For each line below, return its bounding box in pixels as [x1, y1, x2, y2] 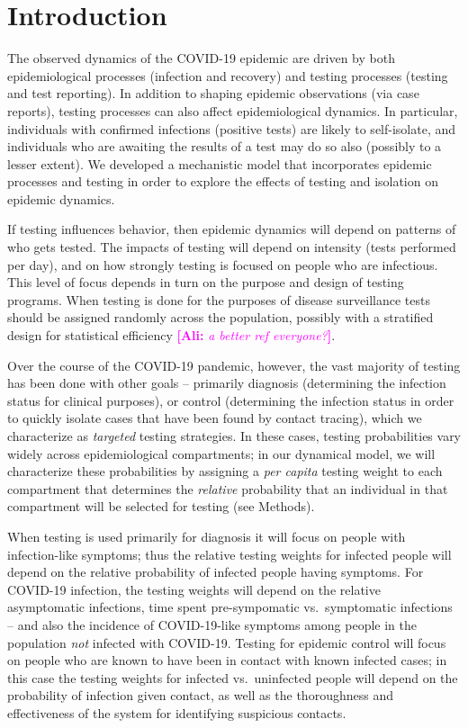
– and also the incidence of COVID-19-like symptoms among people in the [7, 615, 417, 634]
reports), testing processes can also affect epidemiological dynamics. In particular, [7, 101, 458, 120]
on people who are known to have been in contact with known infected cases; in [7, 651, 447, 670]
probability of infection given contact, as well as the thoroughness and [7, 686, 393, 705]
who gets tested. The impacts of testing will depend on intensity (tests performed [7, 238, 456, 256]
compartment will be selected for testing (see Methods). [7, 497, 315, 516]
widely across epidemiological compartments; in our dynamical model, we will [7, 444, 436, 463]
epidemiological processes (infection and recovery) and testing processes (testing [7, 66, 448, 85]
